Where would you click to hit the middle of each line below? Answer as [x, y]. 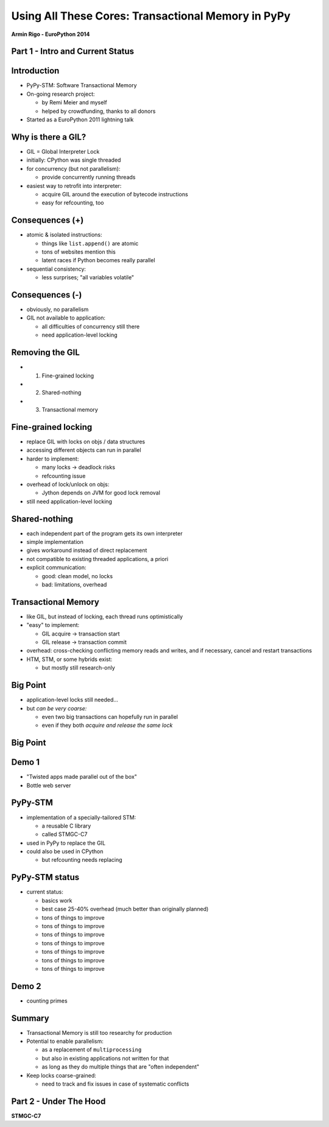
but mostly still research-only [78, 668]
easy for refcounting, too [73, 203]
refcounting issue [64, 476]
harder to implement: [53, 459]
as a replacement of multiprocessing [92, 1050]
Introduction [35, 71]
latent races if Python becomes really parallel [98, 260]
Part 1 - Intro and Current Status [73, 52]
